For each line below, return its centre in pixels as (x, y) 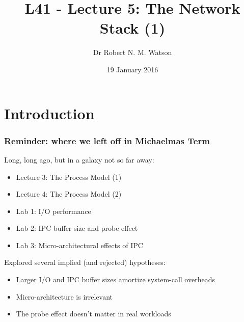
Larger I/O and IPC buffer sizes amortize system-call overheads (115, 279)
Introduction (49, 113)
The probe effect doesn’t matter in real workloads (93, 314)
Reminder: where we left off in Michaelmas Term (107, 140)
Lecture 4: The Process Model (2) (69, 194)
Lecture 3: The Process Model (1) (69, 177)
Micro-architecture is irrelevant (64, 296)
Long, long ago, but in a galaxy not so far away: (79, 159)
